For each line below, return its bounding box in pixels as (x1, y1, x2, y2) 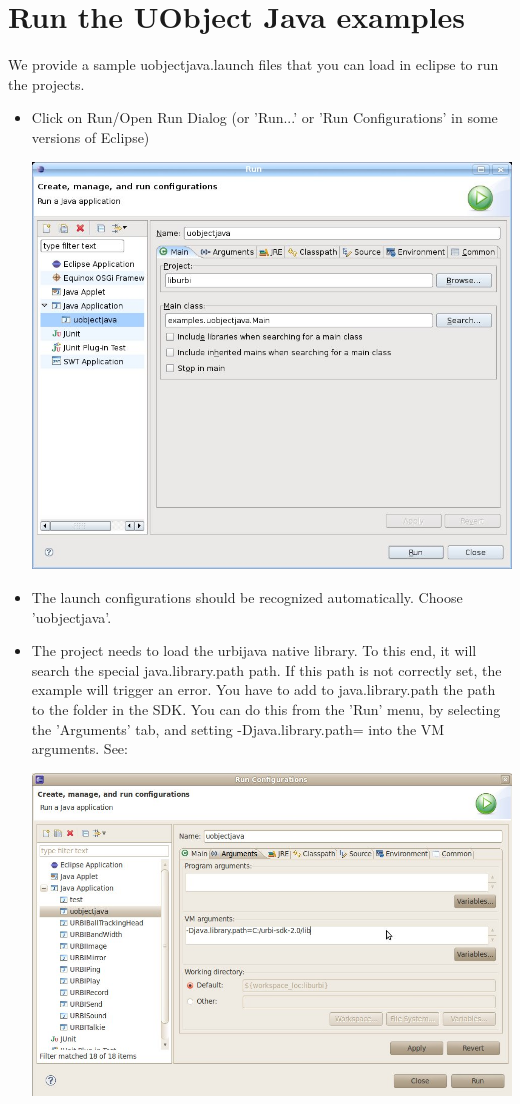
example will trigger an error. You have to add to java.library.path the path (31, 679, 496, 700)
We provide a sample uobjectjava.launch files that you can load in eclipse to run (8, 54, 499, 75)
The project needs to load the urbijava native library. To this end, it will (31, 640, 477, 661)
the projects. (8, 73, 85, 94)
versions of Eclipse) (31, 126, 150, 147)
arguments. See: (31, 738, 128, 759)
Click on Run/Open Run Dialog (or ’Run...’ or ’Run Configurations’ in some (31, 107, 498, 128)
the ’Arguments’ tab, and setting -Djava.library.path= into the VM (31, 718, 445, 739)
